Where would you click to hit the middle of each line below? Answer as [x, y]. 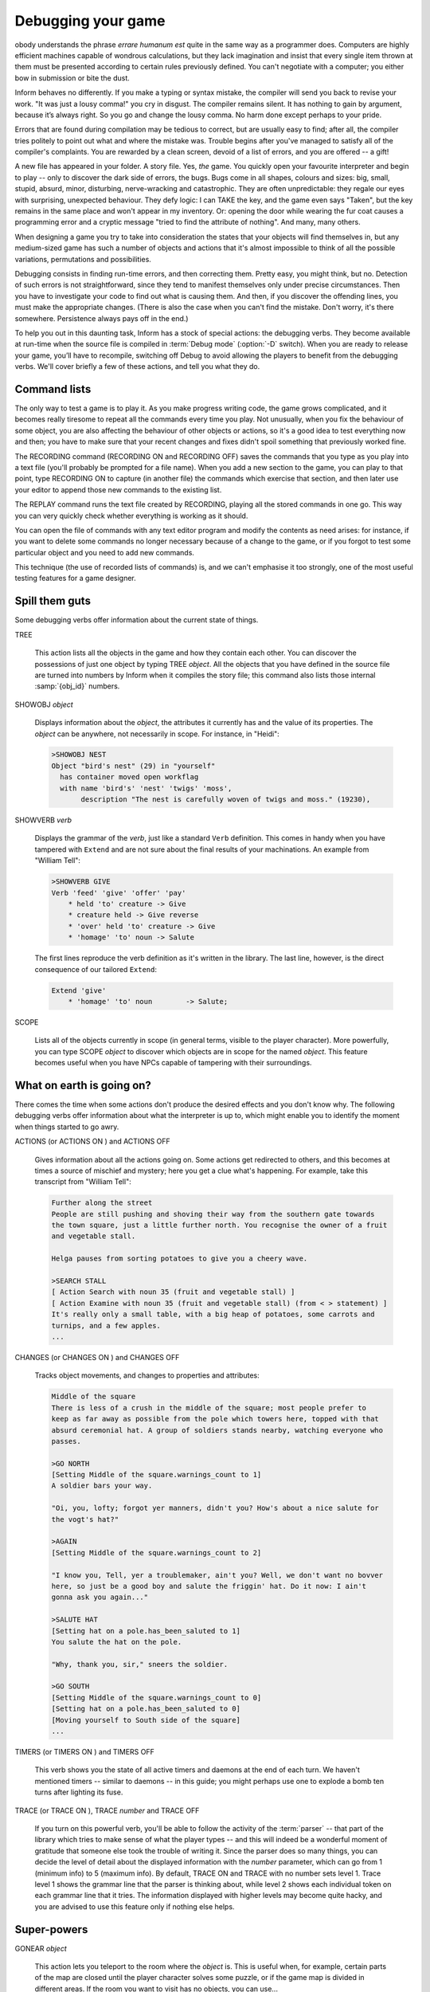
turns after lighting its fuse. [79, 1792]
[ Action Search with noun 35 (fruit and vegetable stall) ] [173, 1292]
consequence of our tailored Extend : [96, 969]
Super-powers [51, 1929]
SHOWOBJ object [44, 704]
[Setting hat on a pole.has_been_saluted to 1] [146, 1631]
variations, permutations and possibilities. [83, 259]
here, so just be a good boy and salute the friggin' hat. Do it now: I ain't [209, 1586]
